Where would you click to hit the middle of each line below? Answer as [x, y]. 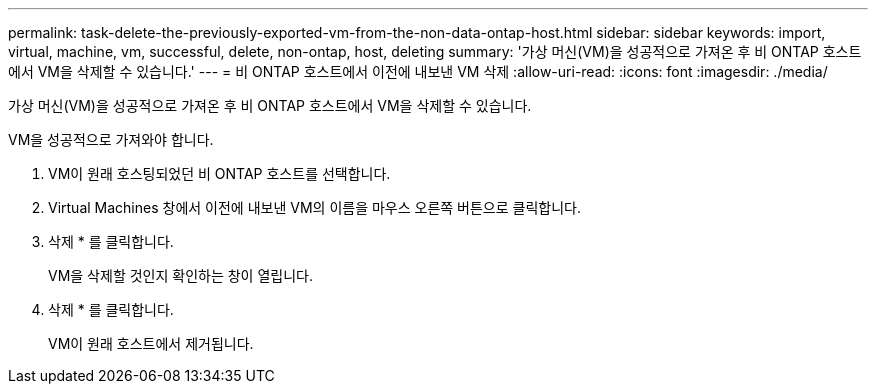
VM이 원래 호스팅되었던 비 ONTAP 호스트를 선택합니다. [219, 173]
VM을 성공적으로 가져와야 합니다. [111, 139]
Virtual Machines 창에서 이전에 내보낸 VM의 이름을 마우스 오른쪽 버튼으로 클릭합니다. [314, 207]
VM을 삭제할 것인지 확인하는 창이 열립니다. [180, 275]
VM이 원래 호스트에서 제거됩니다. [151, 343]
